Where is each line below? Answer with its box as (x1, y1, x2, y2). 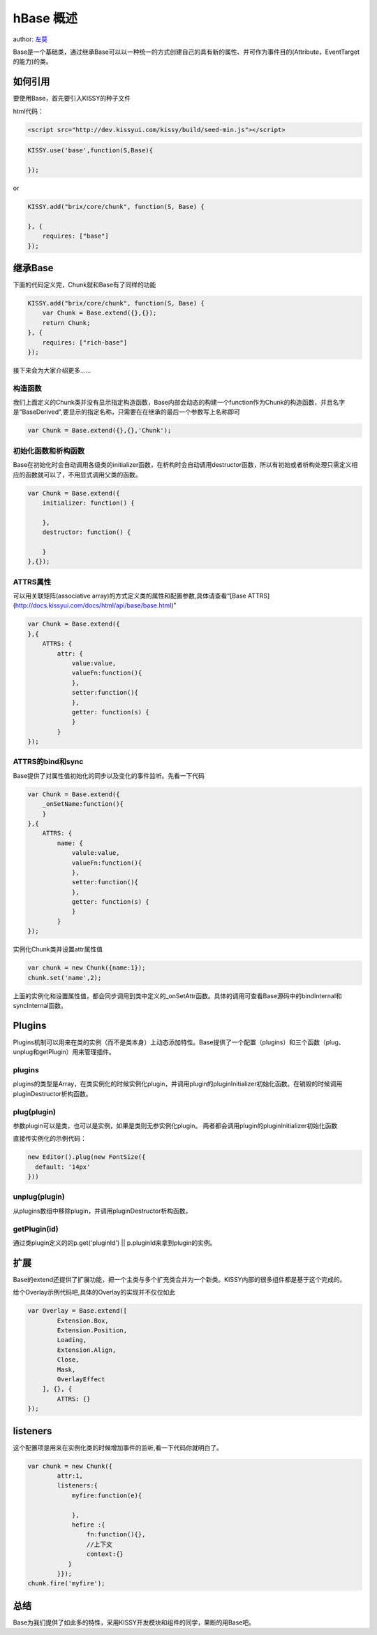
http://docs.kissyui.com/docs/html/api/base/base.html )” (15, 601, 177, 610)
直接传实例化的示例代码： (13, 1135, 87, 1143)
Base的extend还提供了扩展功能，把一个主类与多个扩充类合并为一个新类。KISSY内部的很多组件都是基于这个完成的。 (13, 1275, 346, 1283)
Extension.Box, (57, 1316, 110, 1325)
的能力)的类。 (13, 57, 52, 66)
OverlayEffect (57, 1376, 105, 1383)
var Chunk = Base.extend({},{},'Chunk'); (27, 426, 172, 435)
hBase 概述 (13, 10, 78, 26)
